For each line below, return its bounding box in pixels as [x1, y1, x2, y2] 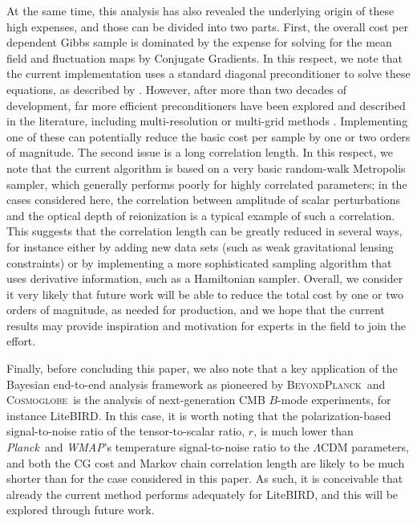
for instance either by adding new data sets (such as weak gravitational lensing [6, 238, 394, 255]
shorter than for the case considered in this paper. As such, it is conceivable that [6, 470, 403, 487]
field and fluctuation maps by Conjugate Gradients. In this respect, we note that [6, 49, 403, 66]
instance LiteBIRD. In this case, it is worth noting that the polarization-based [6, 407, 391, 423]
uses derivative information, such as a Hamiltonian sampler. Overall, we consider [6, 270, 403, 287]
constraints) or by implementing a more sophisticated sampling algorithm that [6, 254, 392, 271]
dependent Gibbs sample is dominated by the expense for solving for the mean [6, 34, 392, 51]
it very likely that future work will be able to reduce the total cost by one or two [6, 285, 403, 302]
